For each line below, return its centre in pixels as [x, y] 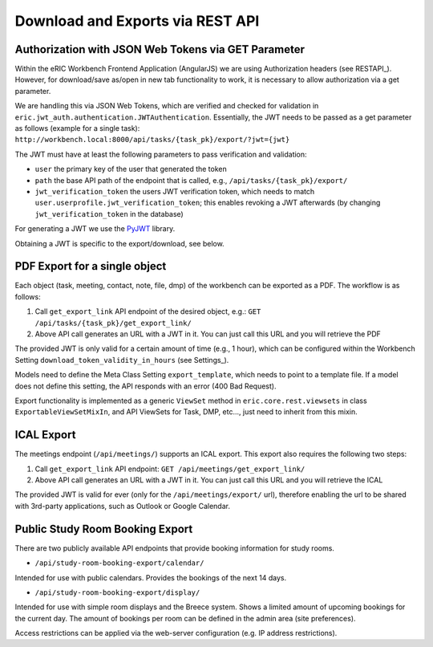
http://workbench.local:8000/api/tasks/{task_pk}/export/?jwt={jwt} [152, 140]
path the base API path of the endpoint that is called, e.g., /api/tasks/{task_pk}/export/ [191, 180]
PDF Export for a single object [91, 266]
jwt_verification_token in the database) [109, 214]
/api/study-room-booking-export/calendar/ [119, 563]
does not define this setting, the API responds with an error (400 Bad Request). [146, 386]
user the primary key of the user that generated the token [131, 169]
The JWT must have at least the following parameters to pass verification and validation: [161, 154]
